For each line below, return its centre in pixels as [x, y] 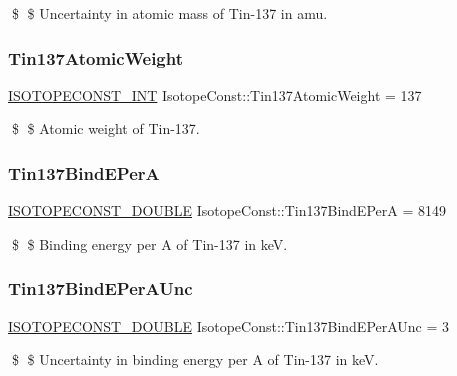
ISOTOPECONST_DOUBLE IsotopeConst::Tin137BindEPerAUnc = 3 [229, 325]
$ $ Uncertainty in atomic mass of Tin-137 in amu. [169, 13]
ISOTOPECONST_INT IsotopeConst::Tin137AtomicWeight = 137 [215, 94]
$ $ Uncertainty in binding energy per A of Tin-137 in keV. [195, 359]
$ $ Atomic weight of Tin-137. [105, 128]
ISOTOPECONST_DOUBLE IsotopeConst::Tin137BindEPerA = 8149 [227, 210]
